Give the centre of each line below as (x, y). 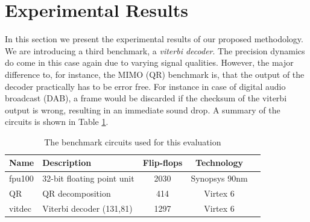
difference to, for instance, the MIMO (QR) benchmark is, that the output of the (155, 74)
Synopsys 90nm (219, 178)
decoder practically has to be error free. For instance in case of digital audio (145, 86)
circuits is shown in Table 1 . (57, 122)
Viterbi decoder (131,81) (87, 208)
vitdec (20, 208)
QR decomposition (77, 193)
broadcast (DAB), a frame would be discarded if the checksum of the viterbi (146, 98)
